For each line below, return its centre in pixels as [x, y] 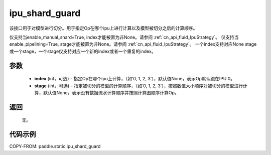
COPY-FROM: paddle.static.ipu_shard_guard [55, 146]
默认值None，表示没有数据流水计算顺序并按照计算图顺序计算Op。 [111, 92]
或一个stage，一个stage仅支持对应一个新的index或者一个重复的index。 [83, 51]
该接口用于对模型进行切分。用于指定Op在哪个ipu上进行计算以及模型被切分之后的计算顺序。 [103, 28]
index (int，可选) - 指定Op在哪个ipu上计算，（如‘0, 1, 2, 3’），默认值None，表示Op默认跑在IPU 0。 [135, 79]
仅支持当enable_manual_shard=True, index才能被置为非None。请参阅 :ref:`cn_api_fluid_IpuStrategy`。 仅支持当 [124, 37]
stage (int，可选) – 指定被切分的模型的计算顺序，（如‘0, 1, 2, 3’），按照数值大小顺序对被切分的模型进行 [139, 86]
